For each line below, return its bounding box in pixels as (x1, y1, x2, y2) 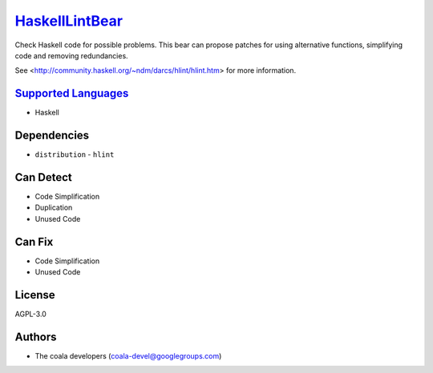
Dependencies (14, 129, 90, 142)
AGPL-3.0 (14, 309, 47, 319)
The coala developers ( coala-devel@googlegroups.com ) (34, 351, 222, 360)
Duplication (34, 203, 73, 212)
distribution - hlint (34, 150, 115, 159)
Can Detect (14, 170, 72, 184)
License (14, 288, 55, 302)
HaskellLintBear (14, 12, 123, 30)
